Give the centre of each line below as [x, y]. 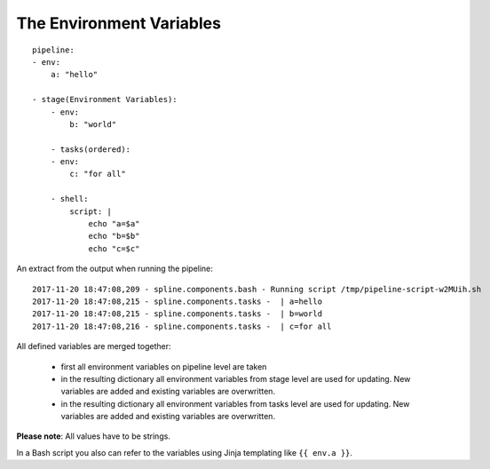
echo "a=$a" [114, 224]
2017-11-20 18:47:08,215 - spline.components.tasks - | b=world [178, 314]
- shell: [69, 199]
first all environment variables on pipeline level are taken [164, 366]
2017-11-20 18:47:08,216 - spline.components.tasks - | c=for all [182, 326]
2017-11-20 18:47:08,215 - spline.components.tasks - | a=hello [178, 301]
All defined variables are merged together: [94, 346]
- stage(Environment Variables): [105, 99]
